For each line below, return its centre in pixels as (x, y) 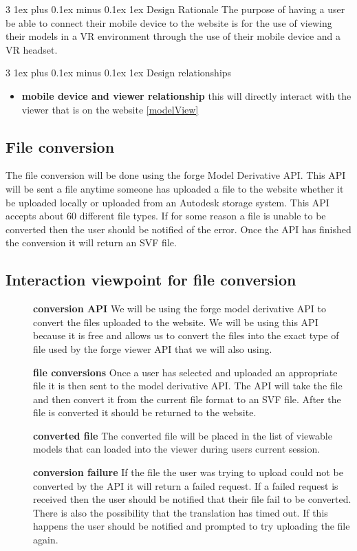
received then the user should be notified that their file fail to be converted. (192, 499)
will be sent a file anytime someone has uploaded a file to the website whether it (175, 188)
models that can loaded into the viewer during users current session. (177, 449)
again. (46, 540)
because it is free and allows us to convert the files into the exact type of (186, 335)
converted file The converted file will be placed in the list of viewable (183, 435)
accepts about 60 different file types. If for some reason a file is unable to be (166, 216)
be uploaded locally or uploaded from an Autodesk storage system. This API (167, 202)
